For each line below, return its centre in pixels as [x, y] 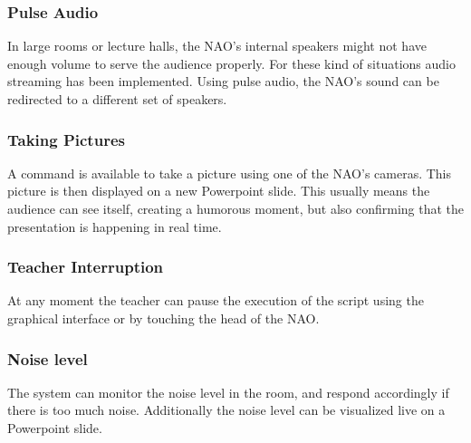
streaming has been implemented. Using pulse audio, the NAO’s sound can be [223, 81]
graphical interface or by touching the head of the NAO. [163, 318]
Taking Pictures [66, 139]
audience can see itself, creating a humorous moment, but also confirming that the [236, 208]
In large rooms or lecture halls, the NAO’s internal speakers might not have [217, 46]
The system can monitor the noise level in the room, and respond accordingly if [228, 392]
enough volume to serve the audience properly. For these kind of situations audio [231, 63]
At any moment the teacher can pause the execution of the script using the [216, 300]
